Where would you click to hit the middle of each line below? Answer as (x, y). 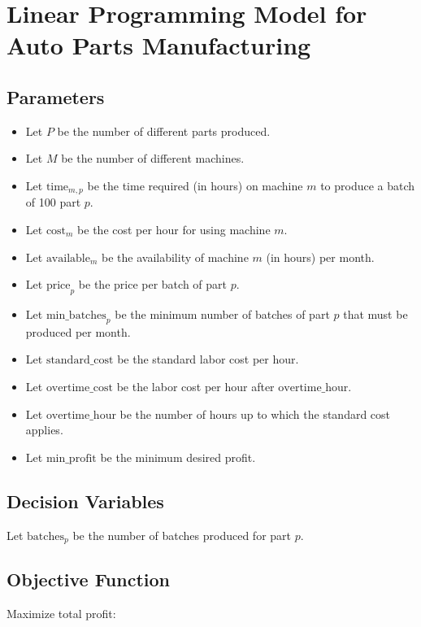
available (68, 258)
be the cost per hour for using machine (174, 229)
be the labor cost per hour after (195, 386)
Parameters (56, 96)
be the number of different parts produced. (164, 131)
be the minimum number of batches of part (222, 313)
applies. (44, 430)
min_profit (71, 458)
